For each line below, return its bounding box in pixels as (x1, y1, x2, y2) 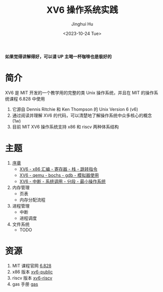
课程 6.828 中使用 (9, 96, 45, 102)
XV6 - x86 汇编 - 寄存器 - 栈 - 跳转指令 (19, 166, 98, 172)
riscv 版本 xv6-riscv (12, 275, 52, 281)
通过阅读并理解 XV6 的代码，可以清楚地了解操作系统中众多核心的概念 (12, 112, 152, 118)
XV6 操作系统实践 (46, 4, 118, 16)
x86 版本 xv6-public (12, 268, 53, 275)
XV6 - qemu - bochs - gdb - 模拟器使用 (19, 172, 99, 178)
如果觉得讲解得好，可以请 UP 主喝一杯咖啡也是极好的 (5, 53, 112, 59)
